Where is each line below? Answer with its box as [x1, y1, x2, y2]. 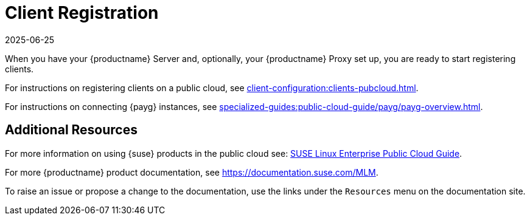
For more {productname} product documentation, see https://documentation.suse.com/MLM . [5, 167, 378, 177]
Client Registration [5, 2, 159, 23]
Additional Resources [5, 122, 138, 138]
